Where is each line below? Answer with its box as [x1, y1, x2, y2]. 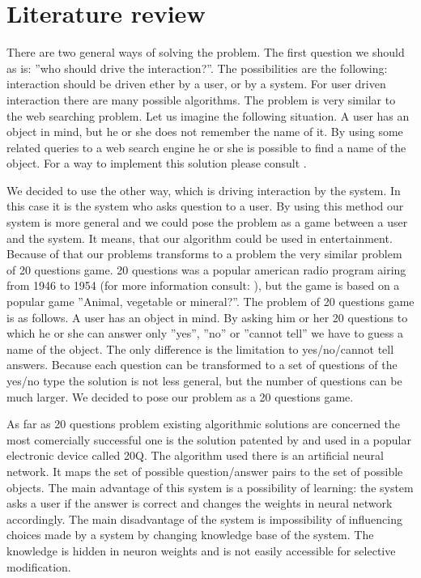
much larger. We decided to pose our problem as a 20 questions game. [6, 388, 354, 405]
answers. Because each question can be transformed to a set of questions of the [6, 356, 398, 373]
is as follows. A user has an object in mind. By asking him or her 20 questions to [6, 308, 408, 325]
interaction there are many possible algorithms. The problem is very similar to [6, 91, 396, 108]
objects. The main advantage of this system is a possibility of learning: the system [6, 478, 414, 495]
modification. [6, 558, 71, 575]
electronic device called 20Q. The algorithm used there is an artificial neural [6, 447, 384, 464]
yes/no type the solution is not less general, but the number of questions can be [6, 372, 402, 389]
